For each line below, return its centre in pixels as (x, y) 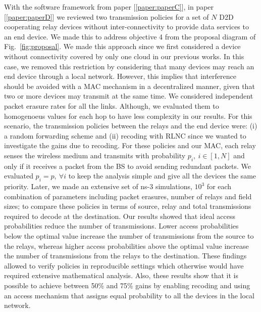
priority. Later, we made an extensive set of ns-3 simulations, (98, 186)
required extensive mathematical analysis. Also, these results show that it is (121, 275)
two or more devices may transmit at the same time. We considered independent (129, 96)
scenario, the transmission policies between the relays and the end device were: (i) (131, 126)
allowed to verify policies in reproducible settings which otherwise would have (124, 265)
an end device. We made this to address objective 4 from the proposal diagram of (130, 36)
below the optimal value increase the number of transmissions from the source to (129, 236)
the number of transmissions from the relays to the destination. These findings (125, 256)
